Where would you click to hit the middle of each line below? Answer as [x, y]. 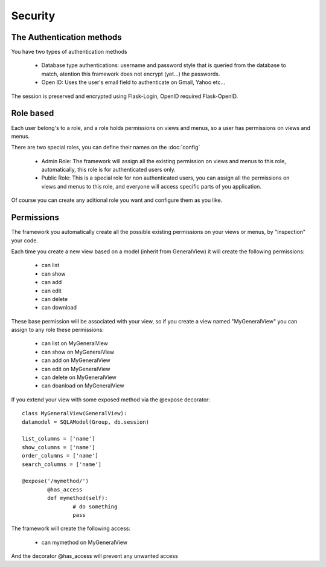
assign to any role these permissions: [57, 330]
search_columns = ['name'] [62, 464]
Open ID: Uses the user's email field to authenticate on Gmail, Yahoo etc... [133, 82]
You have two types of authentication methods [69, 52]
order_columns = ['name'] [60, 456]
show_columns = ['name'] [59, 447]
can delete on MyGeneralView [79, 377]
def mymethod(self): [78, 498]
